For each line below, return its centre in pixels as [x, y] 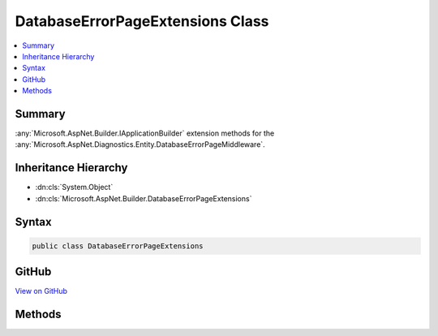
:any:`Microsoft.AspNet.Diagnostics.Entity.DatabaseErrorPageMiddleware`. [140, 144]
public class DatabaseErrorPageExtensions [118, 246]
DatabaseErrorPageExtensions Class [142, 21]
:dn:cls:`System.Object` [74, 187]
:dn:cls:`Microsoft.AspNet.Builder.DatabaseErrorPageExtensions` [144, 198]
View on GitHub [41, 291]
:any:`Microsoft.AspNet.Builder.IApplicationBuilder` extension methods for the [145, 133]
